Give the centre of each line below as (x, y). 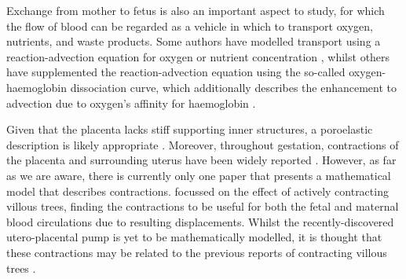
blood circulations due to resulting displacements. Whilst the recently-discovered (200, 221)
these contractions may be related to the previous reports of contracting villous (197, 252)
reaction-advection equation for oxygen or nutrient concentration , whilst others (198, 56)
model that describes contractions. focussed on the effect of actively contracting (198, 191)
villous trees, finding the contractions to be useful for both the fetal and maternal (203, 206)
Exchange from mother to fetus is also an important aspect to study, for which (196, 10)
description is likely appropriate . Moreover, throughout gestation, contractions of (203, 144)
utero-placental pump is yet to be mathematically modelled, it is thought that (194, 237)
